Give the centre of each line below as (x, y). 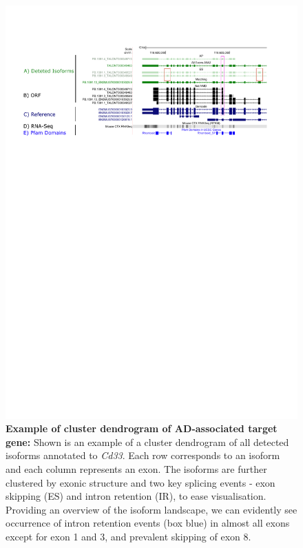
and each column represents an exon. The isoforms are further (136, 469)
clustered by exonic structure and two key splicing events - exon (140, 482)
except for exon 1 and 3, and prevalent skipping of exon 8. (128, 537)
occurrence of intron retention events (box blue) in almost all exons (148, 523)
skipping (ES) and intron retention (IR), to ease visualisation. (136, 496)
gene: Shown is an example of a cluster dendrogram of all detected (147, 442)
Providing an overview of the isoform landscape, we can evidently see (151, 509)
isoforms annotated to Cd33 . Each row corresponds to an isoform (143, 455)
